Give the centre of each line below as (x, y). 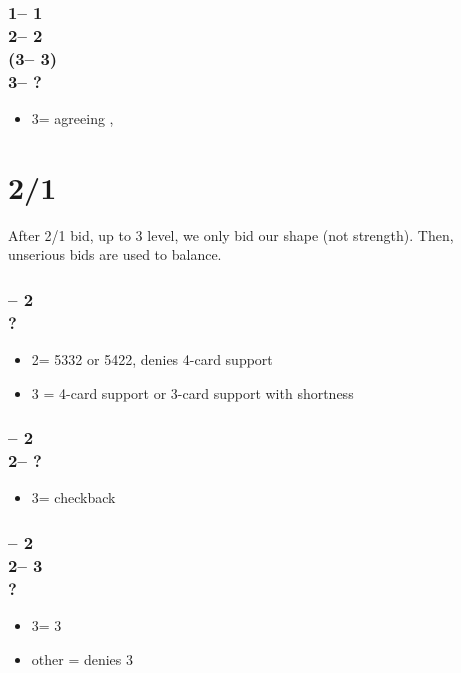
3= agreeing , (72, 117)
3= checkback (73, 497)
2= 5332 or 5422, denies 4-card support (152, 359)
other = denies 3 (82, 658)
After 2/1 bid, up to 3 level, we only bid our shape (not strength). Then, (231, 234)
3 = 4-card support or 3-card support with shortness (192, 392)
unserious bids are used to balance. (115, 254)
